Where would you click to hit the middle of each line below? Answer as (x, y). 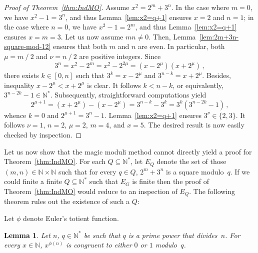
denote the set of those (191, 161)
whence (15, 115)
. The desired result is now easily (194, 125)
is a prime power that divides (173, 235)
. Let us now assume (92, 36)
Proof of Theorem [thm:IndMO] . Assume (67, 7)
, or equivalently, (198, 85)
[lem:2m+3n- (219, 36)
